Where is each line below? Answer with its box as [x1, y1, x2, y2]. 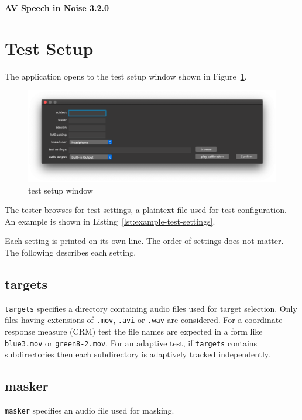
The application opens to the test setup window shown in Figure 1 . [5, 70, 247, 82]
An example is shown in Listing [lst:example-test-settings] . [5, 215, 215, 227]
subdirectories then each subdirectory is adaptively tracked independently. [5, 348, 270, 360]
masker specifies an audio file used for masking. [5, 404, 174, 416]
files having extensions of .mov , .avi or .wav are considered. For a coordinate [5, 314, 283, 326]
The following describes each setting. [5, 246, 136, 258]
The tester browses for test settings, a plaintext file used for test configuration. [5, 204, 287, 216]
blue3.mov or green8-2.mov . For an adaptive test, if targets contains [5, 336, 258, 349]
